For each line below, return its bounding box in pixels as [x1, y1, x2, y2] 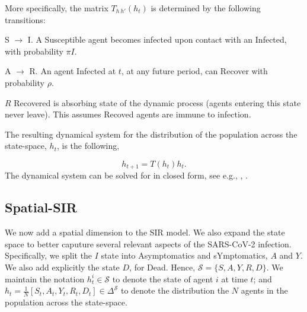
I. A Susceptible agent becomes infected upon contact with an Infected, [27, 33, 287, 46]
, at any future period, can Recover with [121, 65, 268, 77]
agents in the [241, 284, 288, 297]
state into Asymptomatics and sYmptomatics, [101, 249, 268, 262]
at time [221, 272, 248, 285]
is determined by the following [151, 2, 261, 14]
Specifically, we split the [5, 249, 92, 262]
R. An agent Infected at [29, 65, 116, 77]
